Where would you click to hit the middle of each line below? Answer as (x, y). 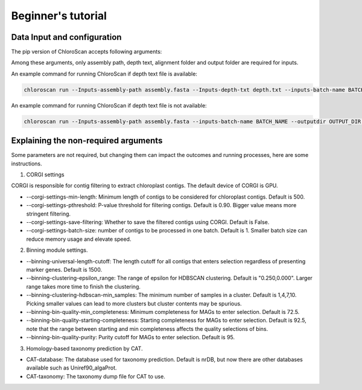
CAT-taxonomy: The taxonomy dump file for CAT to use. (96, 376)
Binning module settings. (57, 250)
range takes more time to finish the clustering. (84, 286)
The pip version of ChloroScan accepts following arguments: (87, 52)
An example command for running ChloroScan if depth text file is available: (104, 74)
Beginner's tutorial (59, 16)
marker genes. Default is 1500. (64, 269)
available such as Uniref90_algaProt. (71, 368)
